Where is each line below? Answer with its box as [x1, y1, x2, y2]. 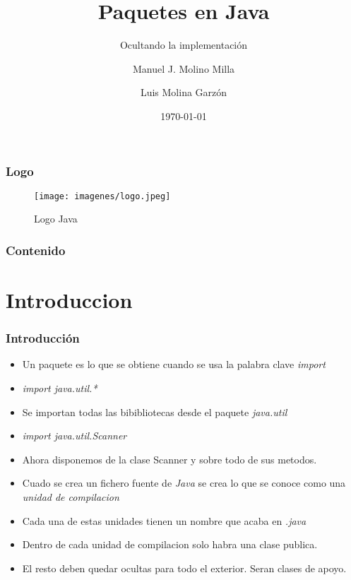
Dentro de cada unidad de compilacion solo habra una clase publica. [22, 537, 318, 552]
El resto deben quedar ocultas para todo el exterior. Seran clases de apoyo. [22, 560, 347, 575]
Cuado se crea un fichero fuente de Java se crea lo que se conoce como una [22, 475, 346, 490]
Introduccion [6, 285, 133, 314]
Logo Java [34, 211, 78, 226]
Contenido [6, 241, 66, 259]
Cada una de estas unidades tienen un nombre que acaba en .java [22, 513, 307, 528]
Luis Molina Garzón [140, 85, 227, 100]
